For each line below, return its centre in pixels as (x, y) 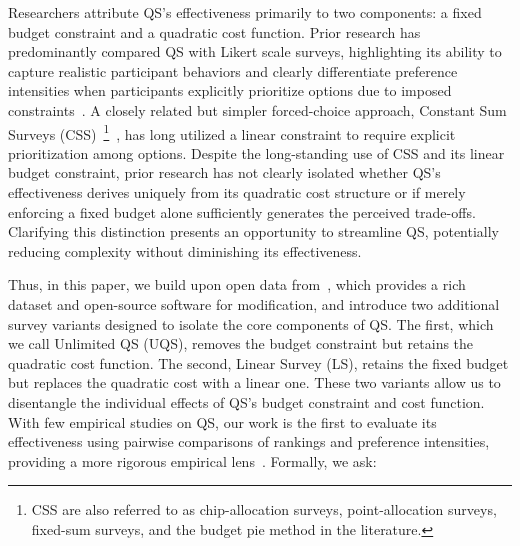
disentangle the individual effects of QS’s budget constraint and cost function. (246, 401)
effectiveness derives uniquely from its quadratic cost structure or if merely (237, 192)
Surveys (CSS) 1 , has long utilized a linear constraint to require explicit (232, 132)
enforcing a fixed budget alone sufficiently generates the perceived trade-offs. (242, 211)
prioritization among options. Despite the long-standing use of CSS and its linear (256, 152)
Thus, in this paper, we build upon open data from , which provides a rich (237, 284)
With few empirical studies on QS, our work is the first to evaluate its (222, 421)
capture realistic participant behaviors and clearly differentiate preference (233, 70)
